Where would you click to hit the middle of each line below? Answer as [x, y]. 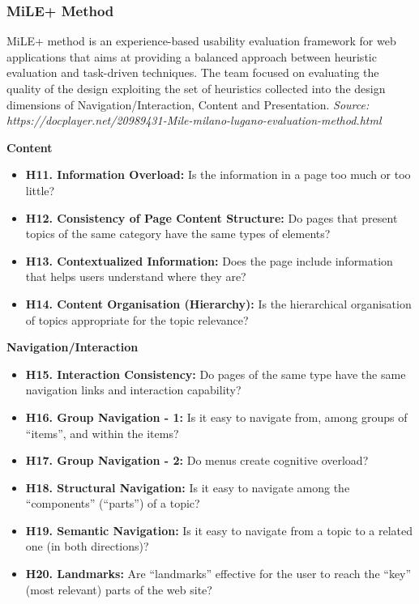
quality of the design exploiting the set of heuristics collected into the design [196, 88]
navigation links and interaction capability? [133, 390]
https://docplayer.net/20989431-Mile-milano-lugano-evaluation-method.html [194, 120]
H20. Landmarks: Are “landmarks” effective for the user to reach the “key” [218, 574]
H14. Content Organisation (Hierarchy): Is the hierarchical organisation [218, 303]
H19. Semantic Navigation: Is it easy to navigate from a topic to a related [219, 530]
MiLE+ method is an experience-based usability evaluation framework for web [201, 41]
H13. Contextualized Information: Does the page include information [209, 260]
